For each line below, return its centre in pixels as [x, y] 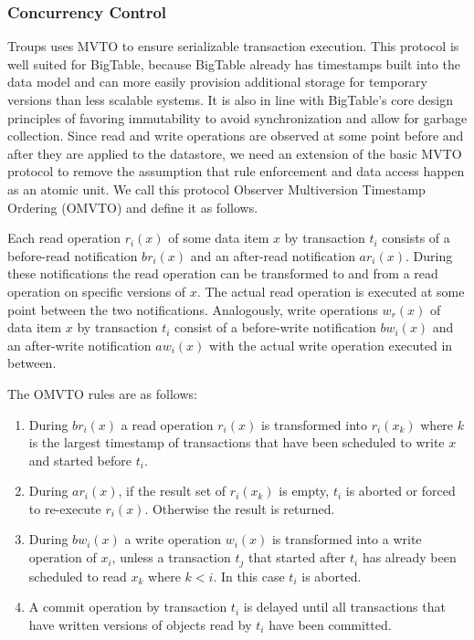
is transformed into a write [347, 539]
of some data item [219, 238]
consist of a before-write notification [275, 327]
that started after [297, 557]
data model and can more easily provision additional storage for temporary [217, 82]
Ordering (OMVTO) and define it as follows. [133, 207]
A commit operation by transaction [128, 607]
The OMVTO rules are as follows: [102, 393]
